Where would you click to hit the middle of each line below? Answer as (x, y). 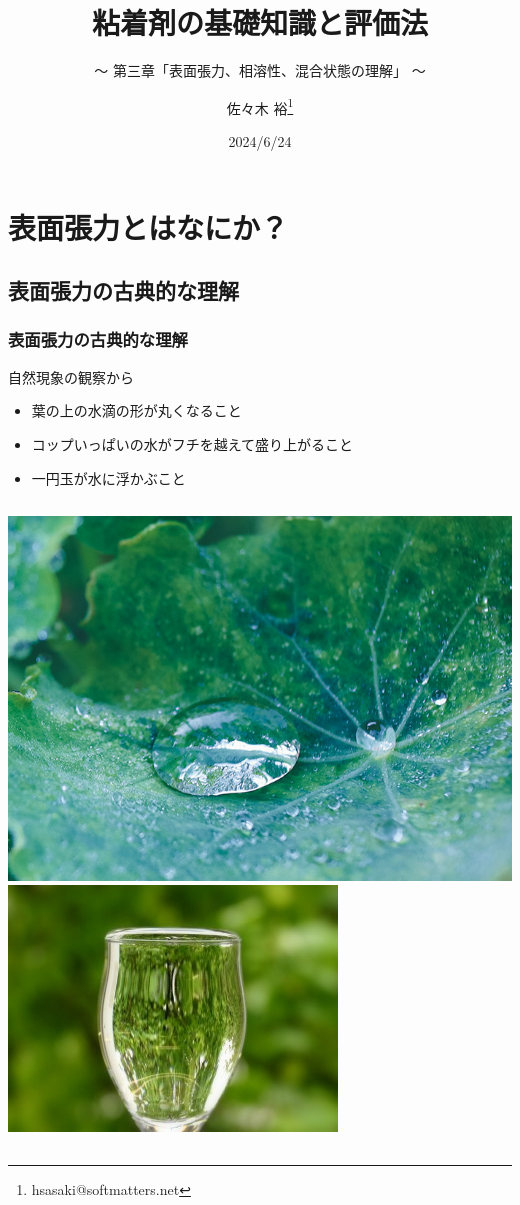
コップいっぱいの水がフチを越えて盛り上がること (192, 443)
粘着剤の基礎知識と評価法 (259, 22)
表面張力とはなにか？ (148, 226)
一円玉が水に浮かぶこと (108, 477)
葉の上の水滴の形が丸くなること (136, 410)
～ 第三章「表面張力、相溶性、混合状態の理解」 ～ (260, 70)
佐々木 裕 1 (260, 106)
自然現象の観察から (71, 376)
